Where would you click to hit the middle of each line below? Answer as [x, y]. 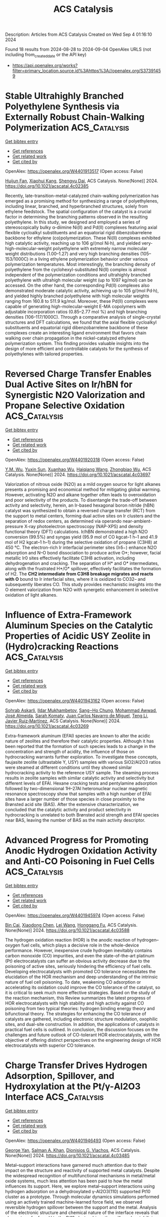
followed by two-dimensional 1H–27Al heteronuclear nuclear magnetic [76, 788]
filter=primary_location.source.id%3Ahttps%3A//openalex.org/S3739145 [86, 70]
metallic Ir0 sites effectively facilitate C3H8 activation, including [70, 558]
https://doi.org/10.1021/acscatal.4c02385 [47, 186]
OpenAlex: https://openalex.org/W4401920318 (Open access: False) [75, 460]
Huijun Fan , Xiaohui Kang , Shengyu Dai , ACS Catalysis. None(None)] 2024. [82, 181]
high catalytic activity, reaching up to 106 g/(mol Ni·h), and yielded [73, 243]
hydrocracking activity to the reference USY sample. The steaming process [82, 772]
